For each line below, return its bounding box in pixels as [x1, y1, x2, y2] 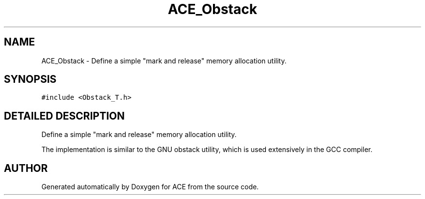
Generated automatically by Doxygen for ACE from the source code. [41, 183, 259, 191]
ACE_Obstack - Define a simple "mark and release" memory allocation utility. [41, 56, 287, 65]
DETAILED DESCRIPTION [4, 109, 125, 122]
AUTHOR [4, 162, 48, 174]
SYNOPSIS [4, 73, 57, 86]
